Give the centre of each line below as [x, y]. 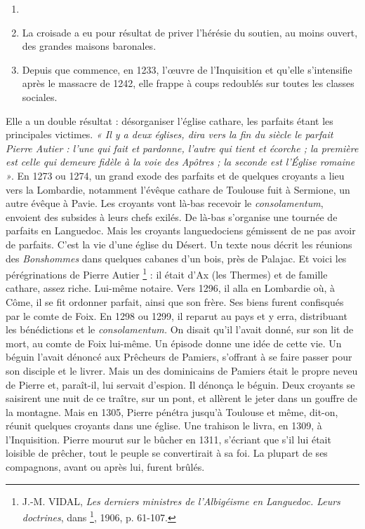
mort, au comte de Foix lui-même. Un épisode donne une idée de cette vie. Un [174, 343]
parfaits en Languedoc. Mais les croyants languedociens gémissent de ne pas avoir [181, 230]
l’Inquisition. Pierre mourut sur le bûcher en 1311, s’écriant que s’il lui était [168, 439]
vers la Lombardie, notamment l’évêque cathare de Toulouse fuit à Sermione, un [178, 189]
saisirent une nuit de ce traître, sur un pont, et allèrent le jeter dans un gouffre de [182, 398]
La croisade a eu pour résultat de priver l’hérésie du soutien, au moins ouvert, [190, 32]
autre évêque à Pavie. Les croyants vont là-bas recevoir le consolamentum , [165, 203]
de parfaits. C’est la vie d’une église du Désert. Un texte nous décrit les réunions [179, 244]
